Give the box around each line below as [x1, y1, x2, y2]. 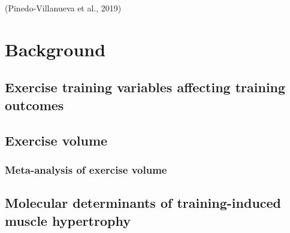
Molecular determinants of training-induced [5, 193, 282, 212]
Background [5, 37, 106, 61]
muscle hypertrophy [5, 211, 131, 229]
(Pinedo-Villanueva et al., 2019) [5, 2, 122, 14]
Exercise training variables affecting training [5, 78, 286, 96]
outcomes [5, 95, 64, 114]
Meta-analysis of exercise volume [5, 162, 167, 177]
